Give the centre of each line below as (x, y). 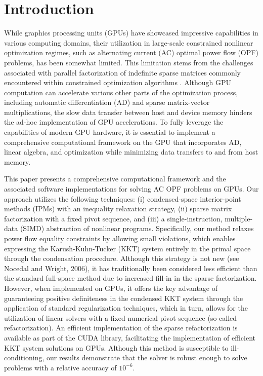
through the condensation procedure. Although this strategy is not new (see (122, 258)
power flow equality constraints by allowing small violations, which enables (120, 238)
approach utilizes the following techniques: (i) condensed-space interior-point (123, 198)
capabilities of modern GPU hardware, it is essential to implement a (110, 132)
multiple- (239, 218)
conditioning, (24, 358)
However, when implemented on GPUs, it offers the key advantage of (111, 288)
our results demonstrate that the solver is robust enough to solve (147, 358)
